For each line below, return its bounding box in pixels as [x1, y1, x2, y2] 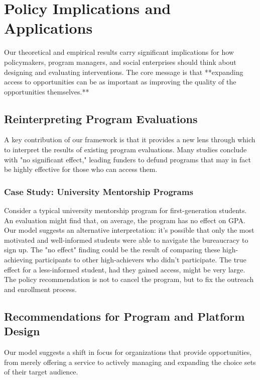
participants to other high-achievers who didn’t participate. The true [35, 254, 246, 265]
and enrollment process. [4, 283, 77, 294]
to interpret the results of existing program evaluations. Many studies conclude [4, 144, 247, 155]
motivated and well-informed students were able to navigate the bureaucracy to [4, 234, 248, 245]
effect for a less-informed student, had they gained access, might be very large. [4, 264, 245, 274]
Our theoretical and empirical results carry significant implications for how [4, 47, 234, 57]
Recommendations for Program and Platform [4, 308, 245, 324]
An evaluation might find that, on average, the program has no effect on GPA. [4, 215, 245, 225]
